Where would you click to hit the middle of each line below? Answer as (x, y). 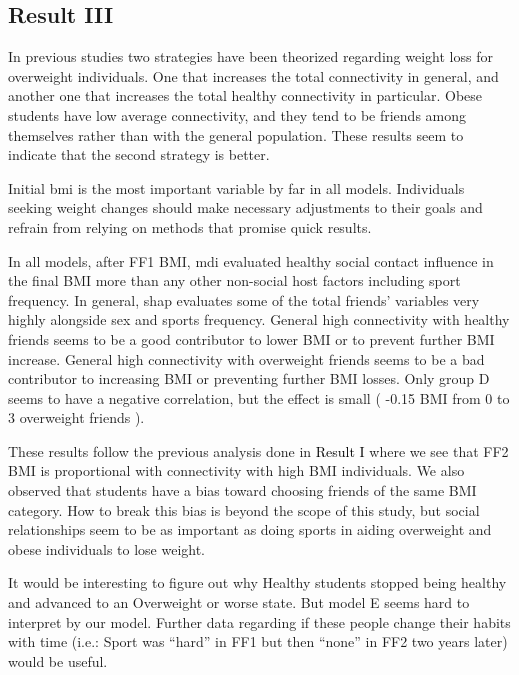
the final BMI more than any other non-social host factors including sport (234, 280)
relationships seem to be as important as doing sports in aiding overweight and (250, 529)
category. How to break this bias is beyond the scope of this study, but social (244, 509)
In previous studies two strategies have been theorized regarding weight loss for (250, 56)
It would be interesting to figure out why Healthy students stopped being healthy (257, 582)
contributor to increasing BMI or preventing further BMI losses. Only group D (249, 378)
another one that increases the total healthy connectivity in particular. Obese (245, 95)
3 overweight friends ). (76, 417)
